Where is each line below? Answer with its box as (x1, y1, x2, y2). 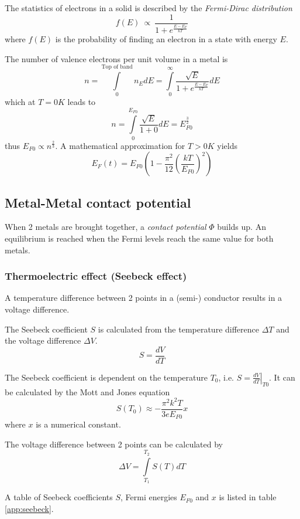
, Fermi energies (120, 491, 177, 503)
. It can (269, 371, 295, 383)
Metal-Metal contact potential (5, 193, 191, 211)
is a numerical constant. (36, 418, 121, 430)
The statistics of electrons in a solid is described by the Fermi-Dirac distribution (5, 2, 292, 13)
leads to (67, 96, 96, 108)
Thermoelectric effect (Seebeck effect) (5, 269, 187, 283)
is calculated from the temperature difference (98, 323, 259, 335)
